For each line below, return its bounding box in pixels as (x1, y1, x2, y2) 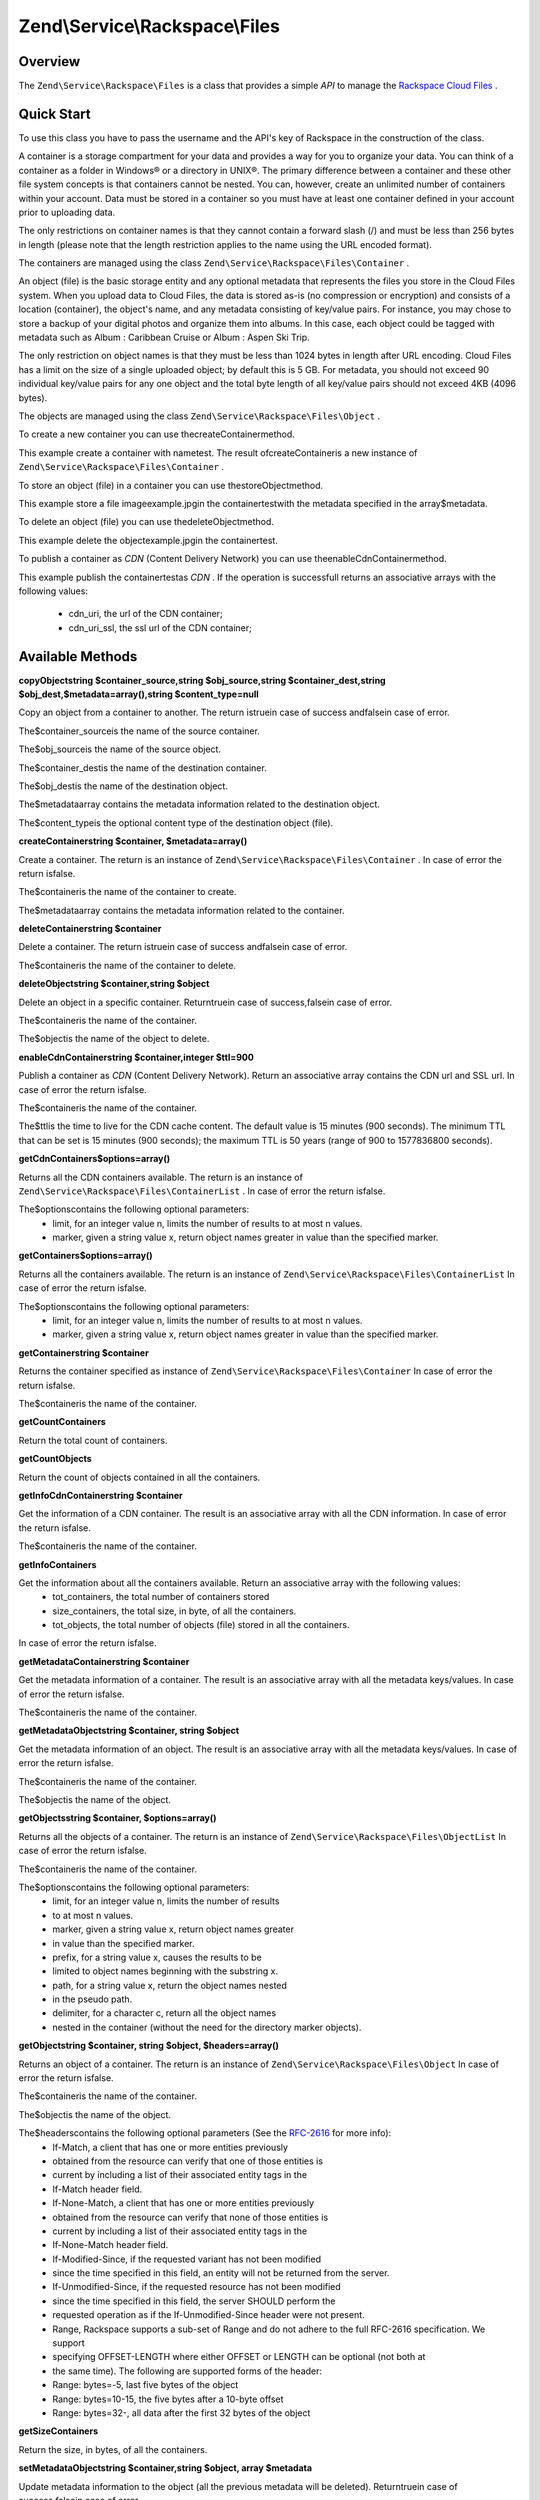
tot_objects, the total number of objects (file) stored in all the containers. (52, 1619, 350, 1631)
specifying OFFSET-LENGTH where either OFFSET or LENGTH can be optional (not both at (52, 2351, 426, 2363)
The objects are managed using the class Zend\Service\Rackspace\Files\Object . (18, 410, 380, 422)
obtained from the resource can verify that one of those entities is (52, 2155, 324, 2167)
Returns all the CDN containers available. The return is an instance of (18, 1171, 304, 1183)
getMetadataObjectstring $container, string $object (18, 1725, 240, 1737)
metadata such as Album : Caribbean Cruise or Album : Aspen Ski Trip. (18, 331, 310, 344)
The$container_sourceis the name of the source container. (18, 725, 260, 737)
